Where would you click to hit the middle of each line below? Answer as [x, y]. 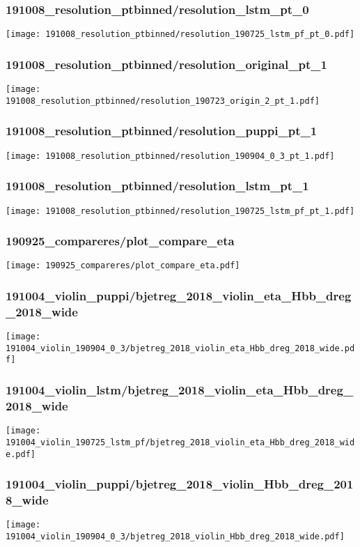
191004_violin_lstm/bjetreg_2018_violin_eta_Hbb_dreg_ [180, 390]
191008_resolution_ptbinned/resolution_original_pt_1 [166, 64]
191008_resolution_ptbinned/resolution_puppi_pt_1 [162, 131]
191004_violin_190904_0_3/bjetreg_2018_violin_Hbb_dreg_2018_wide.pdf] [175, 537]
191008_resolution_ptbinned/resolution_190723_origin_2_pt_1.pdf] [163, 101]
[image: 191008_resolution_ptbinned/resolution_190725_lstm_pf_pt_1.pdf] [180, 211]
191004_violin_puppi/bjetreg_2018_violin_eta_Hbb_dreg [179, 295]
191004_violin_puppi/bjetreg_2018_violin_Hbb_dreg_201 [180, 484]
